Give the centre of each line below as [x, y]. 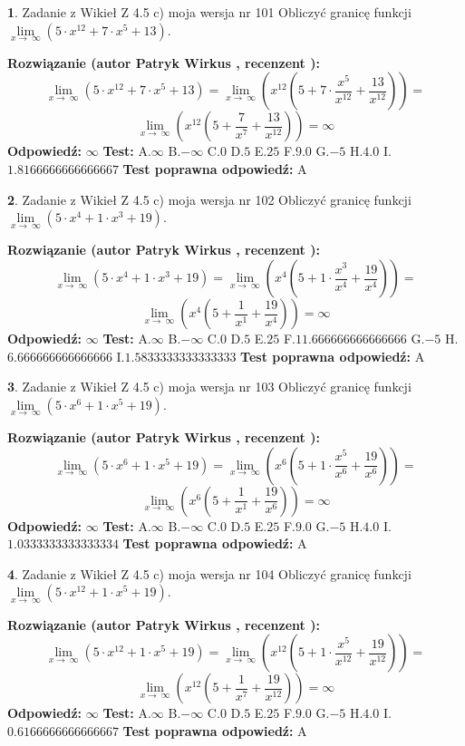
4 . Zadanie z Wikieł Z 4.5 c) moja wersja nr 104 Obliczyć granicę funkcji [209, 573]
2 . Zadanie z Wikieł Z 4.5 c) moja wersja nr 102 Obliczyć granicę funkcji [209, 199]
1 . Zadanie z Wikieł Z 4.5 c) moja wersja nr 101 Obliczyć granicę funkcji [209, 12]
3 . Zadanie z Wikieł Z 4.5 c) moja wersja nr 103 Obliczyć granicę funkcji [209, 387]
